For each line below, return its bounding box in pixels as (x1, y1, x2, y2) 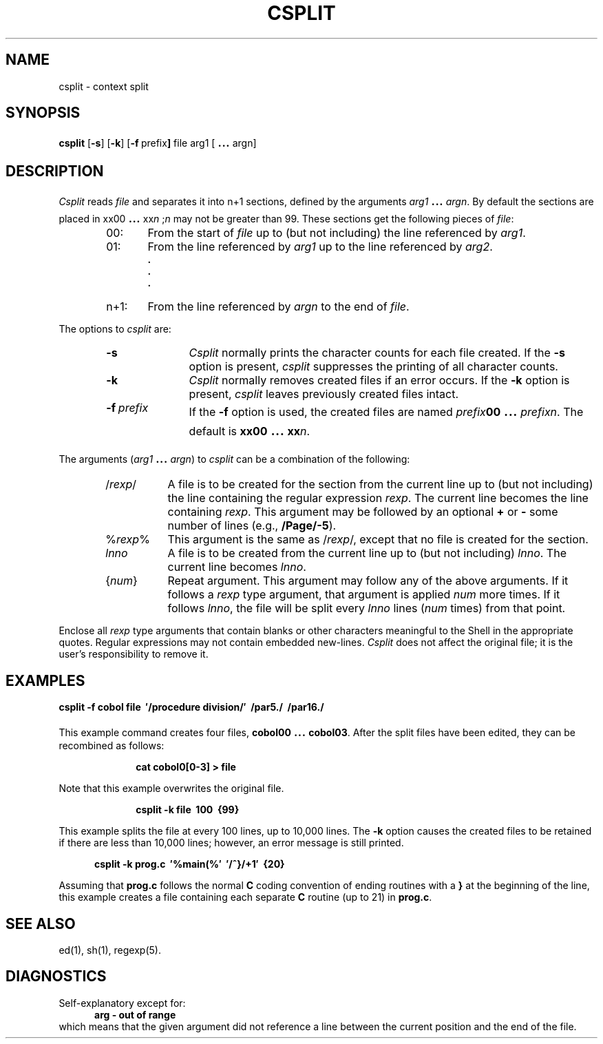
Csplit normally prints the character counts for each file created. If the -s (189, 346, 565, 360)
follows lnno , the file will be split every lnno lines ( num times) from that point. (167, 601, 566, 616)
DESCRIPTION (6, 162, 104, 180)
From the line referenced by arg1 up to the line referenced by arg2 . (147, 240, 493, 254)
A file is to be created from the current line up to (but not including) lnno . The (167, 546, 567, 561)
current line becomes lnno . (167, 560, 306, 574)
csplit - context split (59, 80, 149, 92)
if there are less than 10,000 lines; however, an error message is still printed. (59, 837, 404, 849)
